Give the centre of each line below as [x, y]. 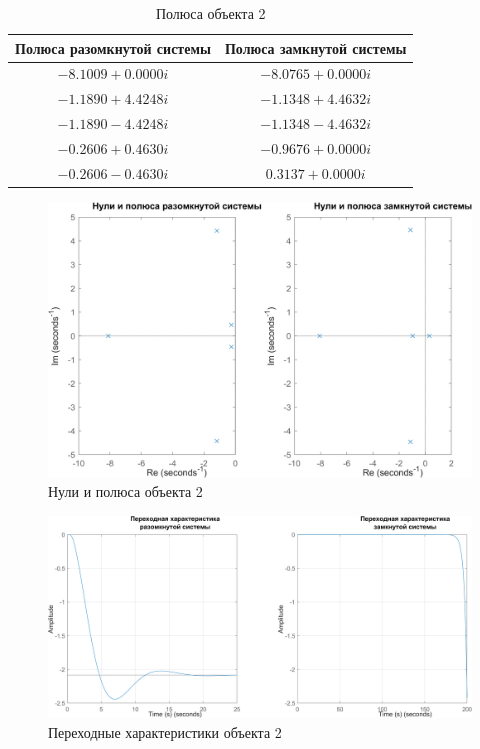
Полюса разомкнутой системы [113, 47]
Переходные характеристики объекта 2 [165, 731]
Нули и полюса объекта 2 [125, 491]
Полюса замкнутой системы [315, 47]
